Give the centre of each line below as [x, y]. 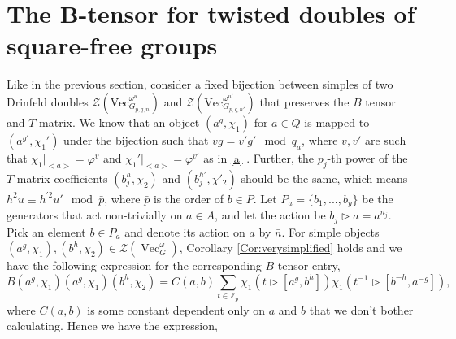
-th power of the [367, 157]
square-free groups [112, 45]
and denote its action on [185, 231]
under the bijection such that [136, 139]
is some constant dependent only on [176, 309]
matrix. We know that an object [119, 122]
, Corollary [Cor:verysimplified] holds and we [291, 248]
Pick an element [46, 231]
